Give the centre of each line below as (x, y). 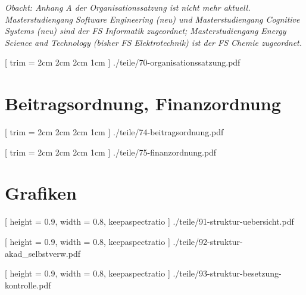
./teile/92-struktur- (208, 241)
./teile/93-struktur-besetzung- (227, 273)
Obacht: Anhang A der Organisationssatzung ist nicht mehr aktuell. (128, 7)
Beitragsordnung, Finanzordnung (143, 103)
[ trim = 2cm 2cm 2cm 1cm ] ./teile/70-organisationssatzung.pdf (123, 62)
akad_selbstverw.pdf (43, 253)
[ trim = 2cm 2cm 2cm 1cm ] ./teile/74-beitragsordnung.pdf (114, 132)
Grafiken (41, 193)
